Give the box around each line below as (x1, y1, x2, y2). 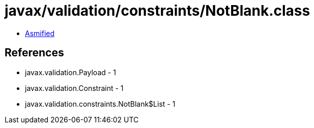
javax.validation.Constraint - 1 (25, 83, 124, 92)
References (5, 46, 64, 59)
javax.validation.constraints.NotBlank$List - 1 (25, 99, 176, 108)
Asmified (25, 28, 55, 38)
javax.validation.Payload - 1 (25, 68, 116, 77)
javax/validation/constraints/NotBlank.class (5, 2, 310, 19)
